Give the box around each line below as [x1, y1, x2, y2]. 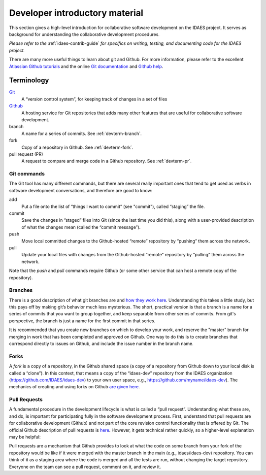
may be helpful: [9, 434, 41, 440]
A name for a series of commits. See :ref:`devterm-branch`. [21, 131, 142, 136]
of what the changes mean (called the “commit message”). [21, 224, 141, 230]
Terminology [9, 76, 49, 85]
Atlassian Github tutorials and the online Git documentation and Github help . [9, 63, 164, 69]
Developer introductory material [9, 7, 144, 18]
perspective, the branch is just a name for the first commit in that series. [9, 318, 156, 324]
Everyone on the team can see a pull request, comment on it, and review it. [9, 464, 161, 470]
